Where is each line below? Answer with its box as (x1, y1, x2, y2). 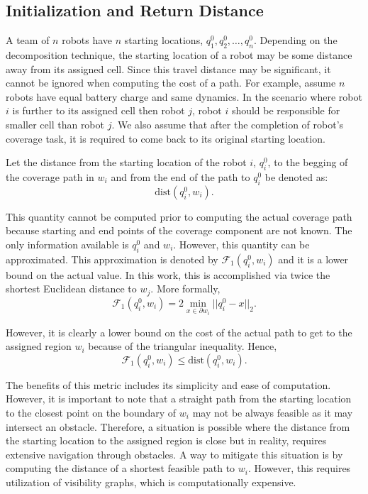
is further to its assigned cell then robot (12, 103, 185, 118)
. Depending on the (253, 33, 338, 48)
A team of (6, 33, 50, 48)
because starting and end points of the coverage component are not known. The (6, 223, 352, 238)
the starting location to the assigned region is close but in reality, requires (6, 433, 327, 448)
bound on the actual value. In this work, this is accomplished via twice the (6, 267, 330, 282)
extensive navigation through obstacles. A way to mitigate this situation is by (6, 446, 343, 461)
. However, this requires (247, 461, 351, 476)
